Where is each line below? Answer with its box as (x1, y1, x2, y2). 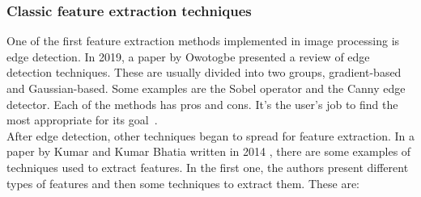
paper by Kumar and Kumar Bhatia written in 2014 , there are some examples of (6, 143, 411, 160)
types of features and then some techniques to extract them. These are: (6, 174, 360, 191)
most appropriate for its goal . (6, 111, 158, 128)
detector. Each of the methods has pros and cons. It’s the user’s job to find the (6, 95, 398, 112)
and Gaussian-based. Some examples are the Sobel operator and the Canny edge (6, 80, 406, 96)
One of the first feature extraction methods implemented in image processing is (6, 32, 400, 49)
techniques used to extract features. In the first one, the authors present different (6, 158, 409, 175)
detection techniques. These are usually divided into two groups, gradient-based (6, 64, 402, 81)
